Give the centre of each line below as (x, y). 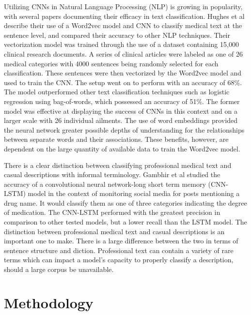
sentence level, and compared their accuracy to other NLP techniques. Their (117, 35)
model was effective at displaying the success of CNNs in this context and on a (121, 111)
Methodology (49, 302)
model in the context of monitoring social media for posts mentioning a (134, 193)
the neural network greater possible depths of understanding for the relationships (124, 129)
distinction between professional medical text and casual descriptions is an (114, 231)
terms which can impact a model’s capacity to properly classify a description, (119, 260)
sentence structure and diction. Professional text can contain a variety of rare (119, 250)
